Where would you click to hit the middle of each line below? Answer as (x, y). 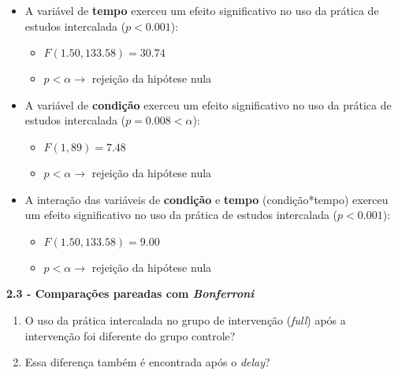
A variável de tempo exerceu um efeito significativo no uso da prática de (202, 10)
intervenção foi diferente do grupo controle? (130, 335)
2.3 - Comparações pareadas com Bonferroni (130, 293)
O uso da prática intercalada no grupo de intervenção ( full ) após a (185, 319)
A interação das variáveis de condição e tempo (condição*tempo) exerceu (206, 199)
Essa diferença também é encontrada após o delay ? (147, 362)
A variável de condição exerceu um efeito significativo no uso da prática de (208, 104)
